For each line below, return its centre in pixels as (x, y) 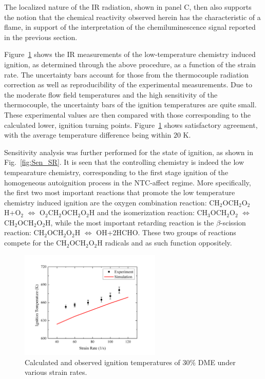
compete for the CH (35, 243)
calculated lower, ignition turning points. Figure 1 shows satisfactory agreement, (131, 125)
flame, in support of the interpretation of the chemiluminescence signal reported (130, 27)
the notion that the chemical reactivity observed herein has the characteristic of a (132, 17)
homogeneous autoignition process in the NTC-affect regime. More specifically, (128, 182)
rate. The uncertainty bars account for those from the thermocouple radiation (127, 74)
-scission (233, 222)
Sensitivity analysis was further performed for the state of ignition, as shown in (129, 152)
